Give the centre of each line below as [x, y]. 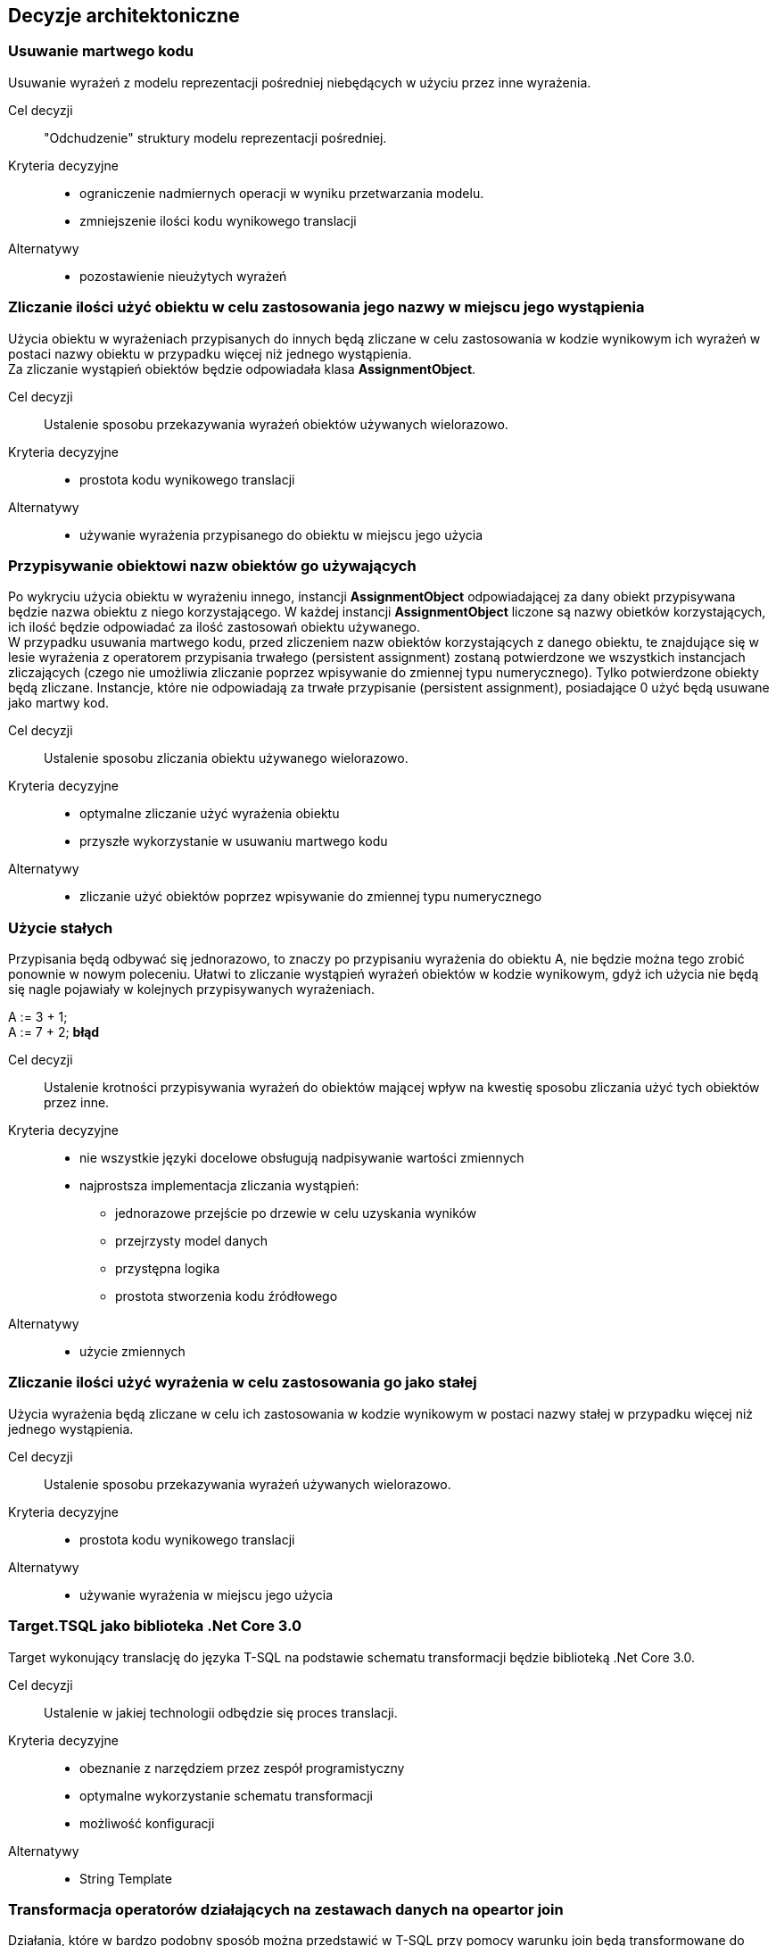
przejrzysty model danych [191, 1241]
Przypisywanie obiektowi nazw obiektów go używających [212, 565]
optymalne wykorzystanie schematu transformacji [226, 1795]
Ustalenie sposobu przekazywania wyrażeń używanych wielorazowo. [248, 1484]
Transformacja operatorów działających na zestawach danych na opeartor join [286, 1909]
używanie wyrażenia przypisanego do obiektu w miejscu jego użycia [281, 534]
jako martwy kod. [58, 703]
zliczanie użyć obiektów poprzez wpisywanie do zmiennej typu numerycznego [311, 897]
